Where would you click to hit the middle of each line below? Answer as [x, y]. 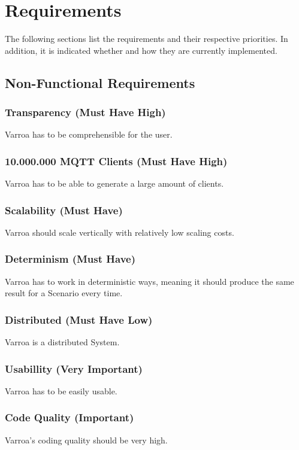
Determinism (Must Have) [70, 259]
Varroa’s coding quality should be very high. [86, 440]
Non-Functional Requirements [100, 82]
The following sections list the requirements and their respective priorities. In [147, 39]
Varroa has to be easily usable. [61, 390]
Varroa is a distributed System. [62, 342]
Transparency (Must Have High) [85, 112]
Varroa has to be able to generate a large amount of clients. [114, 183]
